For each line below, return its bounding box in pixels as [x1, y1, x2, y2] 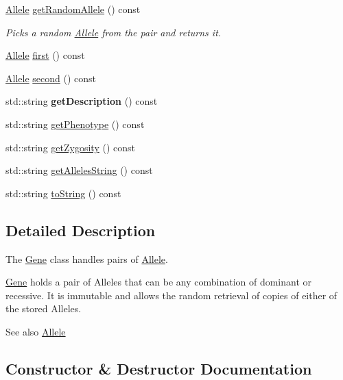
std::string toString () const [5, 186, 121, 200]
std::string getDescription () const [5, 94, 158, 108]
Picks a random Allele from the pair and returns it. [5, 25, 222, 39]
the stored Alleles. [5, 301, 82, 316]
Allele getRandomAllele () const [5, 2, 141, 16]
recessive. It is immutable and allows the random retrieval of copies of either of [5, 288, 338, 302]
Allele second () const [5, 71, 96, 85]
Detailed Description [5, 219, 156, 240]
